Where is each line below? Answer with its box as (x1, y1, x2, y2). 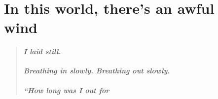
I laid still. (23, 46, 61, 57)
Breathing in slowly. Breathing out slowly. (23, 66, 170, 76)
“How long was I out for (23, 85, 109, 95)
